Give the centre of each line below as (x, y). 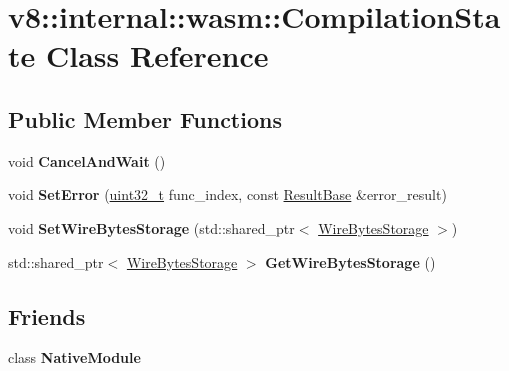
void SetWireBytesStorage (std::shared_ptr (151, 227)
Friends (47, 315)
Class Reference (157, 55)
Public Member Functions (145, 118)
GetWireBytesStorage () (350, 261)
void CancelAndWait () (87, 160)
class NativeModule (74, 357)
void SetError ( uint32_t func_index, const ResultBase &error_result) (227, 194)
